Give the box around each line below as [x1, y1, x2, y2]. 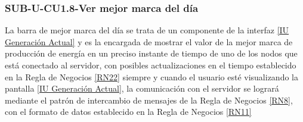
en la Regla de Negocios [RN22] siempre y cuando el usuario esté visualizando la [5, 70, 298, 83]
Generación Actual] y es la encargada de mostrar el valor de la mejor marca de [5, 35, 293, 48]
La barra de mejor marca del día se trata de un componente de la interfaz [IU [5, 24, 289, 36]
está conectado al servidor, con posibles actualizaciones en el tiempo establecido [5, 59, 296, 71]
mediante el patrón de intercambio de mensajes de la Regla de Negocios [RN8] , [5, 93, 293, 106]
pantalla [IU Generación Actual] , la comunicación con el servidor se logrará [5, 82, 279, 95]
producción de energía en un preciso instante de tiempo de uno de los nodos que [5, 47, 298, 60]
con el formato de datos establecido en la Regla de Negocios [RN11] [5, 105, 252, 118]
